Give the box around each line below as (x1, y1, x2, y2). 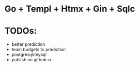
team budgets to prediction (11, 47, 66, 53)
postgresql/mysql (11, 52, 47, 57)
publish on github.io (11, 57, 51, 63)
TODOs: (4, 26, 37, 37)
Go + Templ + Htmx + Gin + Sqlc (4, 3, 135, 14)
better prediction (11, 41, 46, 47)
